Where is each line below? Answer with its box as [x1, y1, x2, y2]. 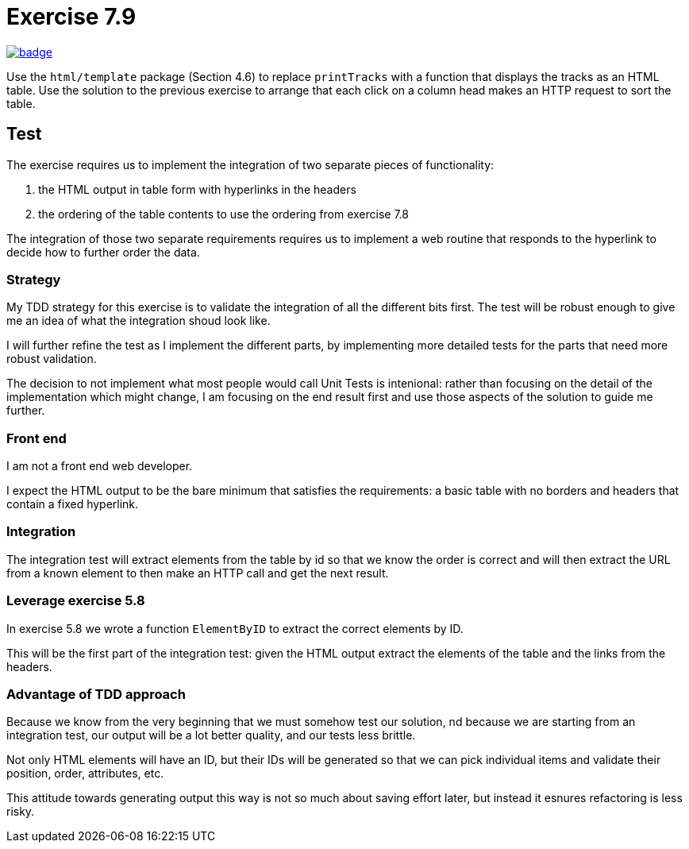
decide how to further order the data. [6, 245, 200, 259]
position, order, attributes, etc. [6, 766, 164, 781]
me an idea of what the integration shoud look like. [6, 314, 271, 328]
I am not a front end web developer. [6, 459, 193, 473]
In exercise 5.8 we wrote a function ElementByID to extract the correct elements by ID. [6, 621, 464, 635]
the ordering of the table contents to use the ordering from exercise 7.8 [38, 206, 409, 221]
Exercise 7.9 [6, 3, 137, 30]
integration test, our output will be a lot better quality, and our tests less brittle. [6, 728, 416, 743]
